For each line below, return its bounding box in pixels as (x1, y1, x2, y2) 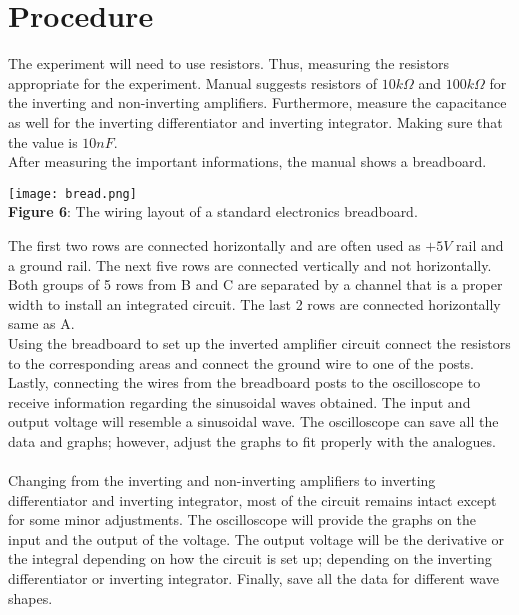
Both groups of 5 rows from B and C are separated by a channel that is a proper (8, 274, 503, 295)
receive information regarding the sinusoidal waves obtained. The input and (8, 391, 471, 412)
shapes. (8, 587, 53, 608)
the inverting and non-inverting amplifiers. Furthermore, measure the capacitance (8, 92, 507, 113)
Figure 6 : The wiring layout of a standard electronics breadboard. (8, 201, 418, 222)
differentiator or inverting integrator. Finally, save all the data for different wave (8, 568, 499, 589)
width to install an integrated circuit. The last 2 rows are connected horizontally (8, 293, 501, 314)
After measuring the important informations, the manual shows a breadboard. (8, 151, 487, 172)
